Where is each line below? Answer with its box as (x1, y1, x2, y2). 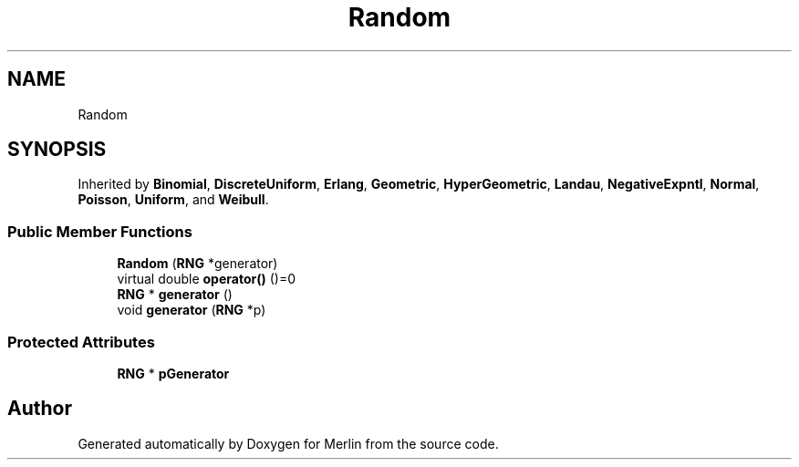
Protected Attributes (7, 332, 155, 351)
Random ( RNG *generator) (117, 255, 278, 272)
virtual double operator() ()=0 (117, 271, 296, 287)
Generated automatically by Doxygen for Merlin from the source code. (78, 435, 499, 451)
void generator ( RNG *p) (117, 302, 266, 318)
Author (7, 397, 72, 420)
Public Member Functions (7, 222, 192, 241)
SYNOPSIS (7, 138, 107, 161)
